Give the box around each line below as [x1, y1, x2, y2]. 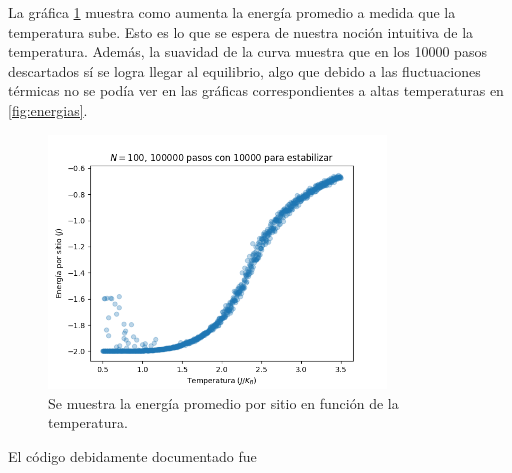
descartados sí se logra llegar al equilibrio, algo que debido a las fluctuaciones [8, 60, 481, 81]
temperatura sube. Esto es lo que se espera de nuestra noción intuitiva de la [8, 21, 474, 42]
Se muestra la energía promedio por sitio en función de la [48, 392, 399, 413]
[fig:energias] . [8, 99, 88, 120]
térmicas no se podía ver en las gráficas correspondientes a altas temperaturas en [8, 80, 504, 101]
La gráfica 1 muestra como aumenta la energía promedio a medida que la [8, 2, 456, 22]
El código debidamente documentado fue [8, 445, 257, 466]
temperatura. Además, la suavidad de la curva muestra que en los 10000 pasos [8, 41, 487, 62]
